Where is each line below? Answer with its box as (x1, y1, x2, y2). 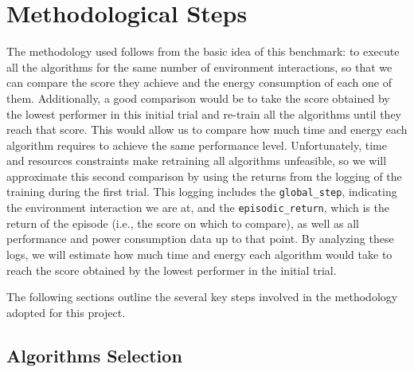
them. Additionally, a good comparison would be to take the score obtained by (6, 89, 390, 106)
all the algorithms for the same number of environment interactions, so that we (6, 58, 393, 75)
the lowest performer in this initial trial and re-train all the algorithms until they (6, 105, 401, 122)
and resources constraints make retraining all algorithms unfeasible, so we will (6, 152, 387, 169)
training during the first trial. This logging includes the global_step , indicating (6, 183, 397, 200)
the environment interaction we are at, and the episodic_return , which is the (6, 199, 389, 216)
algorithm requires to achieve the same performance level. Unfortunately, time (6, 136, 387, 153)
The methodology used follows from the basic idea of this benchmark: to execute (6, 43, 400, 60)
